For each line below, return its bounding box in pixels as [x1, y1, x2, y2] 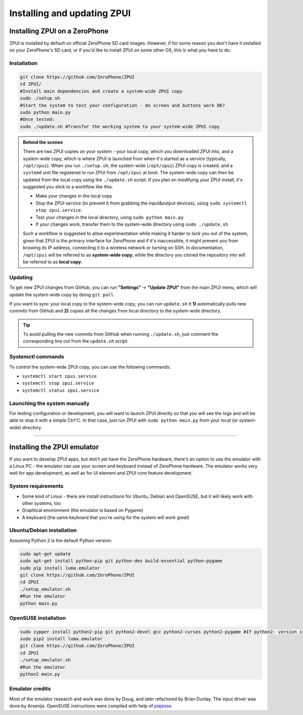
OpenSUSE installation [9, 614, 66, 621]
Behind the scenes [23, 139, 63, 145]
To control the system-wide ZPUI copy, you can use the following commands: [9, 364, 171, 370]
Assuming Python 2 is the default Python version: [9, 537, 112, 543]
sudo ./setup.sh [20, 95, 61, 101]
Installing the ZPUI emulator [9, 442, 99, 451]
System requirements [9, 483, 64, 490]
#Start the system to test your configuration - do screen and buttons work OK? [20, 103, 225, 108]
